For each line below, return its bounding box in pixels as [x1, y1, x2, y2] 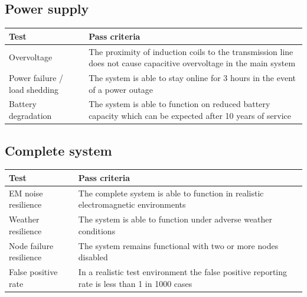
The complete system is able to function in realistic [78, 186, 264, 199]
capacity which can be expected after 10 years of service [89, 109, 291, 122]
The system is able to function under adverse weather [78, 213, 273, 225]
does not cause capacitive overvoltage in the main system [89, 57, 296, 69]
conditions [78, 224, 116, 237]
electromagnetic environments [78, 198, 186, 211]
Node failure [9, 239, 54, 251]
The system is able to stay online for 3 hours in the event [89, 71, 296, 83]
